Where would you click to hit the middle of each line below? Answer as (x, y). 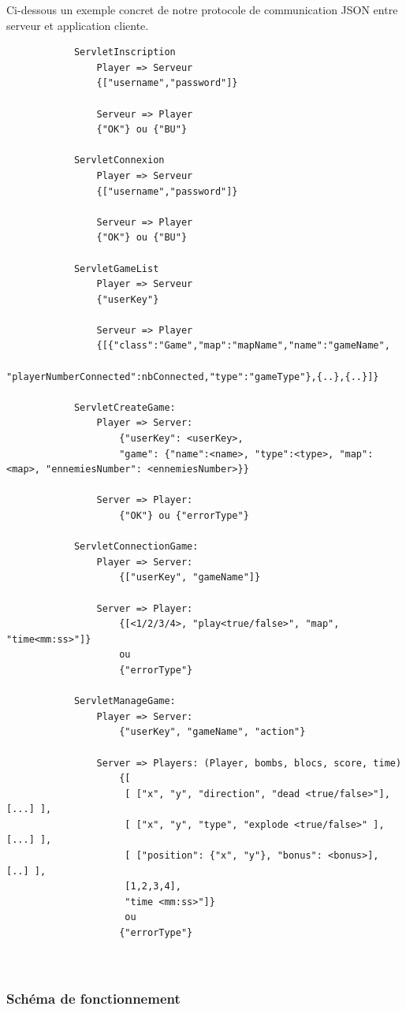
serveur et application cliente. (78, 25)
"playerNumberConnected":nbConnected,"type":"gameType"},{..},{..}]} (193, 376)
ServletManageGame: (125, 701)
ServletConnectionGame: (136, 547)
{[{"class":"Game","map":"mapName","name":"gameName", (243, 346)
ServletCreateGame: (125, 407)
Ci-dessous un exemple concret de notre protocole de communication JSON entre (202, 9)
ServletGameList (116, 268)
